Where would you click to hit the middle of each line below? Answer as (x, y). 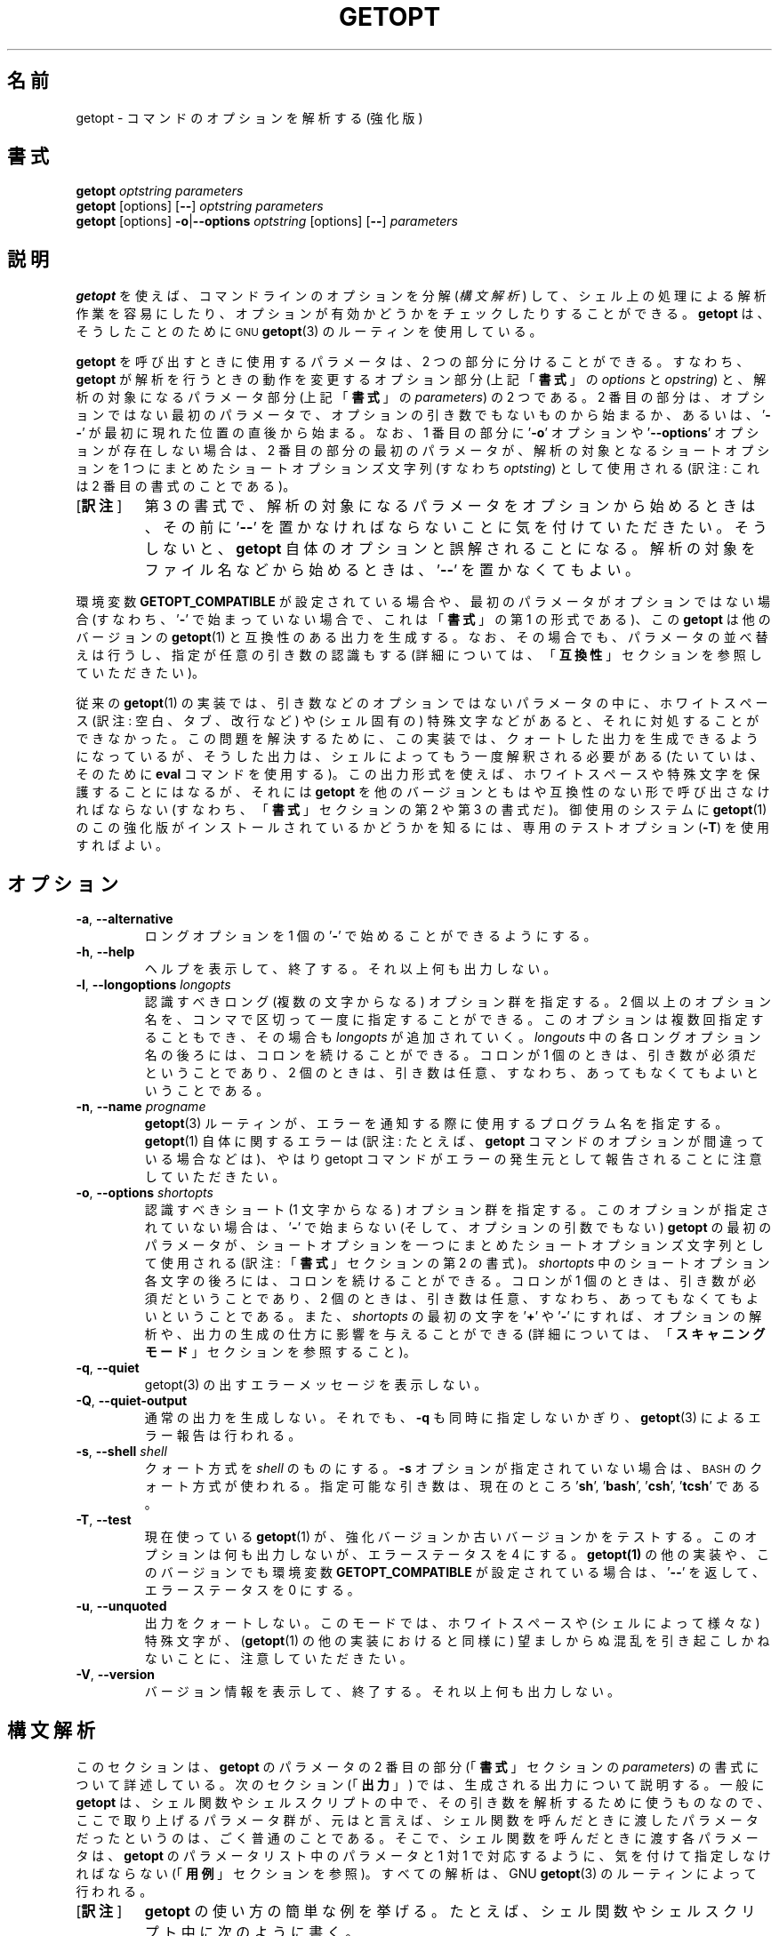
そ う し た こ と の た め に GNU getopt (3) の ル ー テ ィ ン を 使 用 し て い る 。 (309, 332)
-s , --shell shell (121, 1452)
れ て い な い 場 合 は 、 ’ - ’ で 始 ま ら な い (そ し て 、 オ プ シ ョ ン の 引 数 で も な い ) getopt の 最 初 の (458, 1228)
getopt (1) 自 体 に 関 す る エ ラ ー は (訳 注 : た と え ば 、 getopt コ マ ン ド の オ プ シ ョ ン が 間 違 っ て (454, 1141)
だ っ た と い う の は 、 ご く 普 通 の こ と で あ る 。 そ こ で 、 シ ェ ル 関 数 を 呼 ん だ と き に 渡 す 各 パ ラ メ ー (417, 1837)
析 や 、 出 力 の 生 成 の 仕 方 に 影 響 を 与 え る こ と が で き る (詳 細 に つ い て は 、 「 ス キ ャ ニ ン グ (455, 1334)
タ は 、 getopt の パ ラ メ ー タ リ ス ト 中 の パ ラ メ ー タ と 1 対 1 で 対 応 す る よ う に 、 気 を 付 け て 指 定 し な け (423, 1855)
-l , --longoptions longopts (153, 985)
